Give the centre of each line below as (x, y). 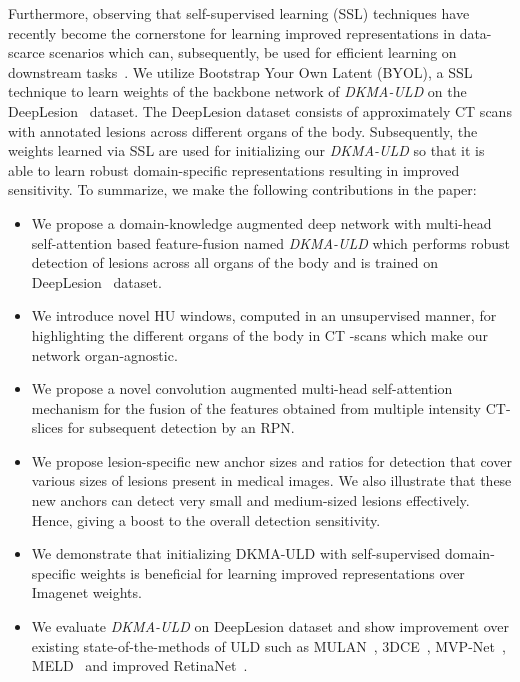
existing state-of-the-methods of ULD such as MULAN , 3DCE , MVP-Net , (268, 645)
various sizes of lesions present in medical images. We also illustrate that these (271, 480)
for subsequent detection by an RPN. (181, 427)
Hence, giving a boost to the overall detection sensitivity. (206, 519)
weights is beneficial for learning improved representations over (272, 572)
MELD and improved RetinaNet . (139, 665)
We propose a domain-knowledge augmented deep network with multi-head (261, 222)
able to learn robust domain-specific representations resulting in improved (234, 169)
